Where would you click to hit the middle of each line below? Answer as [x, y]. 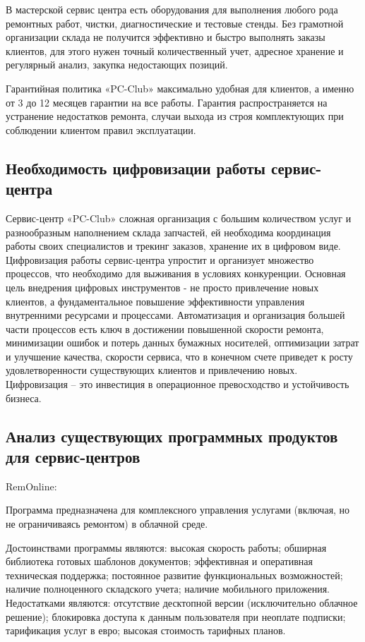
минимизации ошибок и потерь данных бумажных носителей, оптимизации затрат [182, 343]
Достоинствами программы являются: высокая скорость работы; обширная [166, 547]
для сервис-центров [73, 457]
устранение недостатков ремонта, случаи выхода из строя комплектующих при [175, 116]
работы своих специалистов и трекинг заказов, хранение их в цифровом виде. [173, 246]
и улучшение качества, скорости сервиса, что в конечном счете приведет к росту [179, 356]
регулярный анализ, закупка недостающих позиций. [117, 65]
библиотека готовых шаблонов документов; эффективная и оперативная [159, 561]
